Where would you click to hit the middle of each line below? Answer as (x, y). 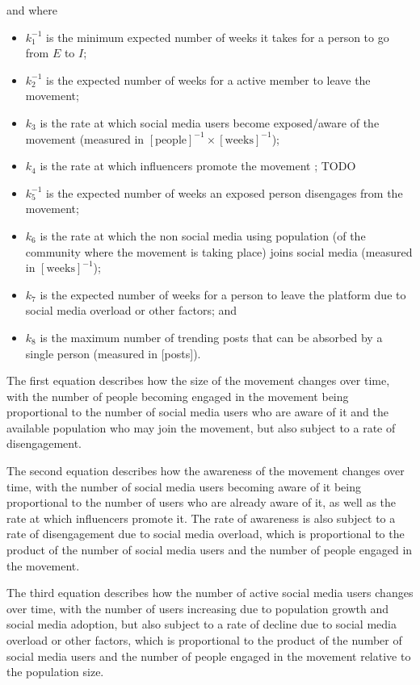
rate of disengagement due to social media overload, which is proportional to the (206, 534)
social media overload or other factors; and (131, 310)
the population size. (55, 672)
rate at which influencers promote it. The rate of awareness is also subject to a (201, 518)
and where (32, 10)
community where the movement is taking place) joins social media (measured (219, 251)
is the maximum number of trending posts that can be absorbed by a (211, 337)
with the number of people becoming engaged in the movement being (178, 396)
